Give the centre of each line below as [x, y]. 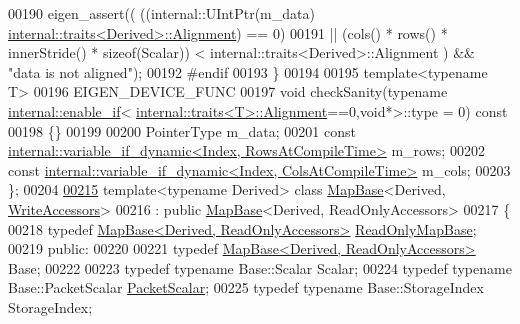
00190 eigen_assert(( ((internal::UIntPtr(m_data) [161, 13]
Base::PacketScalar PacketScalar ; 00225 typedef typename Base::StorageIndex [246, 287]
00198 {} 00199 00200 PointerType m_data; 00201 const [182, 130]
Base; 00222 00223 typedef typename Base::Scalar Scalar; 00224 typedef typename [260, 267]
